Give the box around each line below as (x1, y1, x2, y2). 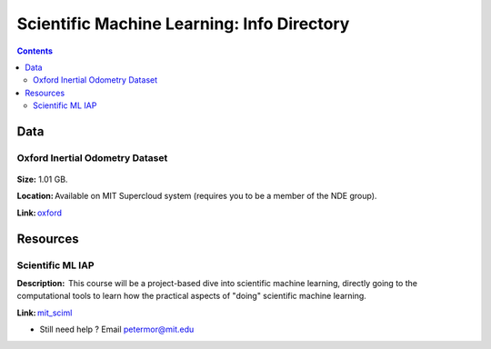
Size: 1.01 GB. (16, 174, 68, 185)
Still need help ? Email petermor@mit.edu (39, 324, 195, 335)
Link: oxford (16, 207, 63, 218)
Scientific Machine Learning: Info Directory (16, 14, 350, 34)
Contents (16, 45, 54, 56)
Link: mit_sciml (16, 307, 73, 318)
